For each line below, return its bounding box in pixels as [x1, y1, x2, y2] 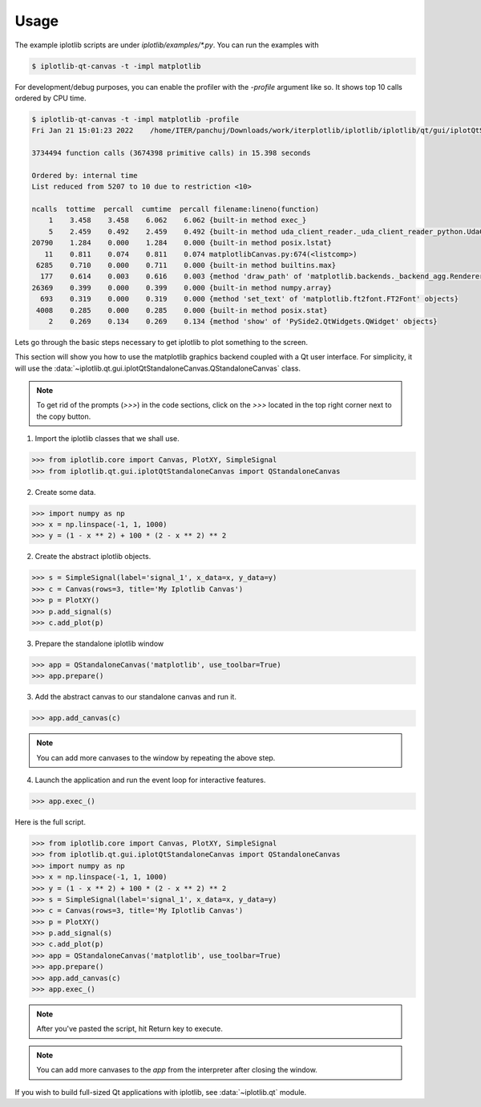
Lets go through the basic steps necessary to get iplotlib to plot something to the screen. [14, 337, 309, 347]
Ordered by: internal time [31, 171, 138, 180]
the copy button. [36, 412, 91, 421]
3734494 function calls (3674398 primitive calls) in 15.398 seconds [31, 148, 311, 158]
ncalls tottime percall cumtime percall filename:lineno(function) [31, 205, 320, 214]
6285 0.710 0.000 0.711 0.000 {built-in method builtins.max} [36, 261, 337, 270]
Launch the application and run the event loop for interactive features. [34, 775, 266, 785]
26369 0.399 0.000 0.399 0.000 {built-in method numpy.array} [31, 283, 333, 292]
